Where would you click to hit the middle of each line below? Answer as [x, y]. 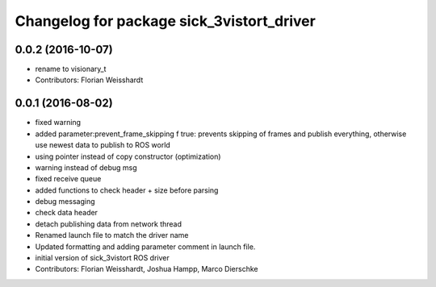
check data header [67, 213]
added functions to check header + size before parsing [127, 190]
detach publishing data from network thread [108, 224]
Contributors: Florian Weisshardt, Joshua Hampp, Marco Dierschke [147, 269]
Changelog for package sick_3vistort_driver [166, 21]
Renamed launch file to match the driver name [112, 235]
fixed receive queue [68, 179]
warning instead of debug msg [86, 167]
